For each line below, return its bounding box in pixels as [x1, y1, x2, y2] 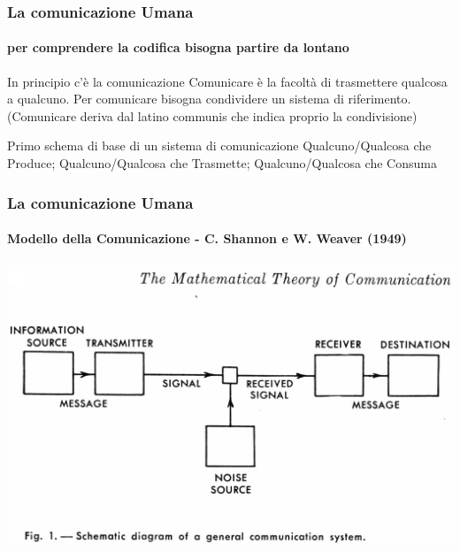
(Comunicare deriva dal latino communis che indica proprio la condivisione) [7, 106, 418, 125]
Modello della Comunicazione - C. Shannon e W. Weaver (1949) [7, 229, 407, 248]
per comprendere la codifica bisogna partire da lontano [7, 38, 349, 57]
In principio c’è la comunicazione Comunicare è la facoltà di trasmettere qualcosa [7, 72, 448, 90]
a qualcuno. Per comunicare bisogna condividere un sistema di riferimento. [7, 89, 411, 108]
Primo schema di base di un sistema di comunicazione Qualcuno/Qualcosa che [7, 136, 432, 155]
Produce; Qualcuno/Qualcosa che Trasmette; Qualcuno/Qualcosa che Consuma [7, 154, 437, 172]
